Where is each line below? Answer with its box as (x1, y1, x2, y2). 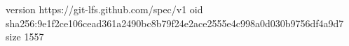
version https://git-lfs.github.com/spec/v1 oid (6, 2, 203, 16)
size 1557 (6, 29, 44, 44)
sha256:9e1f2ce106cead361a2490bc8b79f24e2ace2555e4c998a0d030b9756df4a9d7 (6, 15, 344, 30)
